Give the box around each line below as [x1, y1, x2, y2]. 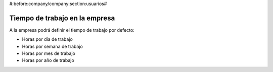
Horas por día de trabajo [22, 36, 73, 42]
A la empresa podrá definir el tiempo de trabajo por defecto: [9, 27, 135, 33]
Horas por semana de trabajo [22, 43, 83, 49]
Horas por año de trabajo [22, 57, 74, 63]
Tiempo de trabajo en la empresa [9, 14, 115, 22]
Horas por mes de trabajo [22, 50, 75, 56]
